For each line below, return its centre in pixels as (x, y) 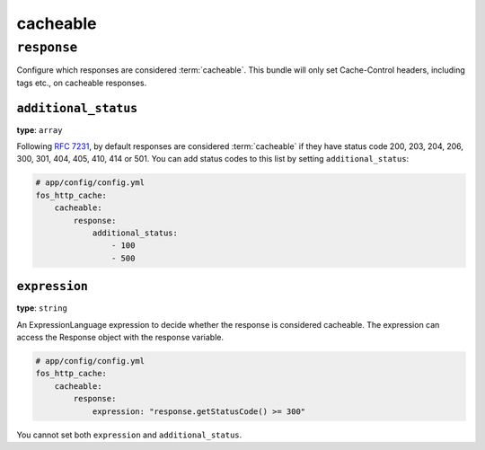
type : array (40, 129)
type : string (42, 308)
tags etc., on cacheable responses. (82, 83)
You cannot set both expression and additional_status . (129, 435)
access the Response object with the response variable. (120, 338)
